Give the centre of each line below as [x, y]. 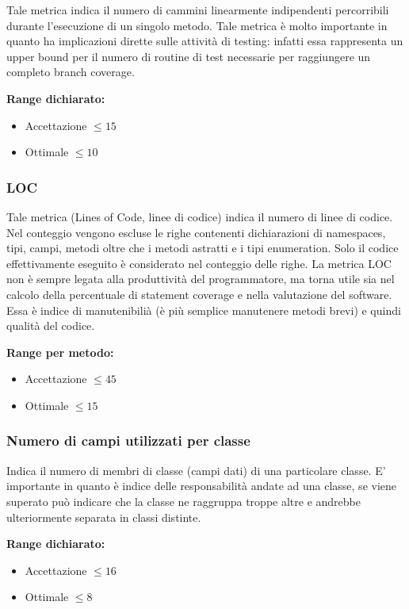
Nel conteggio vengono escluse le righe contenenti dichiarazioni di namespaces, [196, 232]
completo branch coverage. [71, 72]
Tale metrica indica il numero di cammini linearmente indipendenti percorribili [198, 10]
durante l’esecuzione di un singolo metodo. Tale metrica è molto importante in [197, 25]
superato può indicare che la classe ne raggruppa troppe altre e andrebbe [183, 501]
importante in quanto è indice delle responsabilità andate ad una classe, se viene [202, 486]
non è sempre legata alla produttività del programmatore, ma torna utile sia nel [201, 279]
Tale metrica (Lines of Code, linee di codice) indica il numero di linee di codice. [200, 216]
